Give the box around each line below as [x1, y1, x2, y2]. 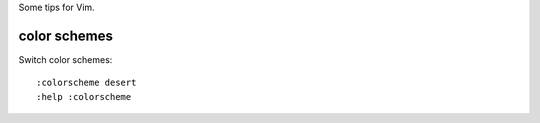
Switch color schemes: [18, 53, 113, 65]
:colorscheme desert [36, 77, 137, 89]
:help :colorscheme [36, 91, 132, 102]
